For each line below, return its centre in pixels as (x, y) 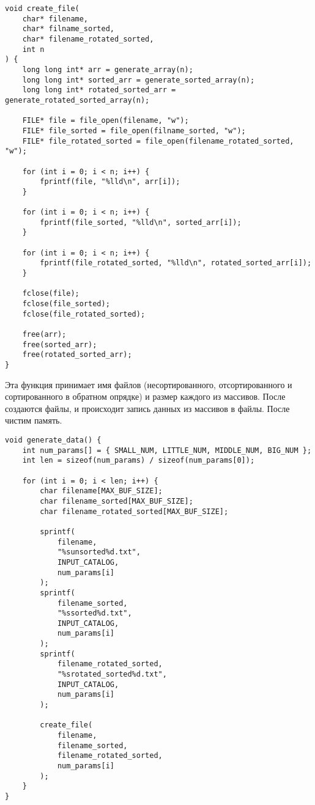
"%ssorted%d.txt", (94, 613)
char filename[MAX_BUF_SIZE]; (101, 491)
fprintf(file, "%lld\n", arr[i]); (110, 182)
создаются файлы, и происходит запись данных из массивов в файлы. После (147, 408)
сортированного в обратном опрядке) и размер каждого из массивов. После (145, 396)
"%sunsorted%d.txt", (99, 552)
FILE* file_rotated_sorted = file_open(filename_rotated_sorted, (158, 141)
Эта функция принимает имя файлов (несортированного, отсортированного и (149, 384)
